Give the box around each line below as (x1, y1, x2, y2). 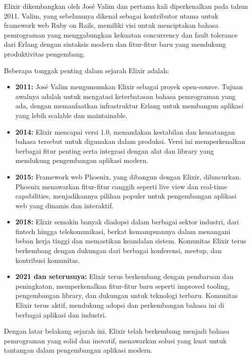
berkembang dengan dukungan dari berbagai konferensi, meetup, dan (15, 245, 222, 256)
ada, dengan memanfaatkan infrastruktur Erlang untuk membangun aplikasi (15, 100, 243, 111)
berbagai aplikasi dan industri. (15, 309, 107, 319)
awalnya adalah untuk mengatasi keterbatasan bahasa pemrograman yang (15, 91, 236, 101)
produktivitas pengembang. (4, 48, 85, 59)
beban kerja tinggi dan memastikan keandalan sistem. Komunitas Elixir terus (15, 236, 247, 246)
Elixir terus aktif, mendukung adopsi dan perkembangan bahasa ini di (15, 300, 224, 310)
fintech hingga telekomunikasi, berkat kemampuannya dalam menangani (15, 226, 231, 236)
